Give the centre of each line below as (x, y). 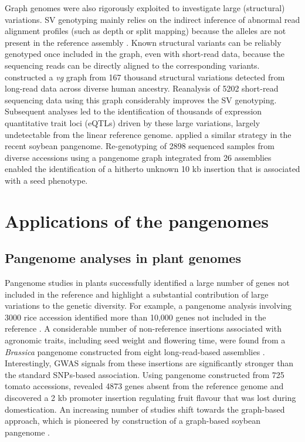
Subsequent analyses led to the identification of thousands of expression (133, 111)
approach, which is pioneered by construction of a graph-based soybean (133, 421)
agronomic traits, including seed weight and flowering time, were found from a (145, 340)
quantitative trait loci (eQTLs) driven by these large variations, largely (133, 122)
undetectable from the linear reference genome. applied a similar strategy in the (148, 134)
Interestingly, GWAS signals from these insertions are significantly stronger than (149, 363)
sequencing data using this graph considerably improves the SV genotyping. (141, 99)
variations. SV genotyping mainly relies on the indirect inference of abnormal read (152, 19)
